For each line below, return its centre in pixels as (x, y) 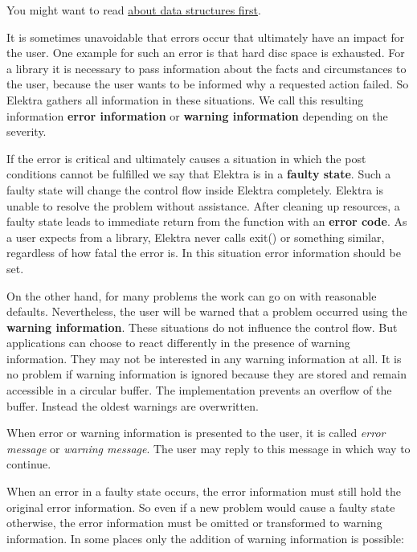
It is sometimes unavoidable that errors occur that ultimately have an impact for (206, 37)
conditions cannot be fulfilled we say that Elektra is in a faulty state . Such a (199, 174)
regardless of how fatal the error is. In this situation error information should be (204, 253)
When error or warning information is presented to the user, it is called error (196, 433)
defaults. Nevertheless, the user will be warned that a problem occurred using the (207, 311)
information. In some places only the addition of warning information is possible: (205, 538)
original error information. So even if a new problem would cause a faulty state (201, 507)
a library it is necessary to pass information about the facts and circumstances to (206, 68)
